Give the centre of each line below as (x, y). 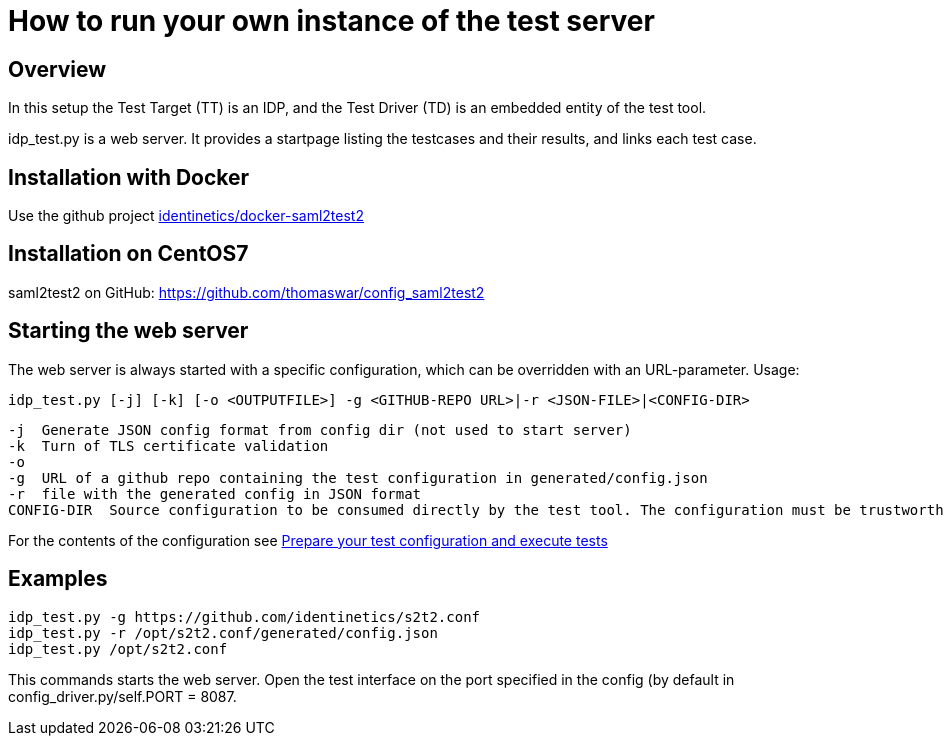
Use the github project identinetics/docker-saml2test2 (186, 216)
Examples (58, 579)
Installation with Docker (129, 177)
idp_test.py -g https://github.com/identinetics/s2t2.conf (244, 616)
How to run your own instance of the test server (331, 21)
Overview (57, 69)
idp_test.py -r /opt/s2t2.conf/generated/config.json (223, 632)
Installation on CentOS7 (128, 254)
